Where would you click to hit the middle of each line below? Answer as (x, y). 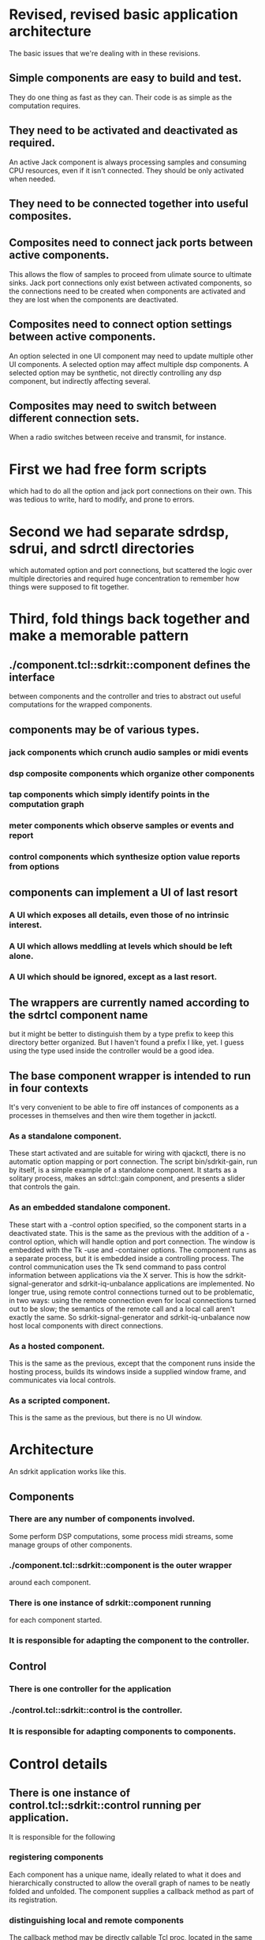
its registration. (34, 1900)
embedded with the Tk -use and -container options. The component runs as (133, 1250)
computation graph (47, 805)
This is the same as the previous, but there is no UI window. (106, 1418)
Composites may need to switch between (113, 405)
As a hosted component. (57, 1346)
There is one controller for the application (90, 1688)
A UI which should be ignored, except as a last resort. (113, 977)
